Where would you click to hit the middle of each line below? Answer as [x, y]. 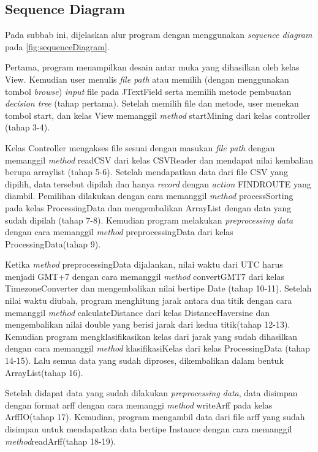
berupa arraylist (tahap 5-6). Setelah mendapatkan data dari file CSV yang [146, 172]
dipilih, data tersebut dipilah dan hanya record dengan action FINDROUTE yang [158, 183]
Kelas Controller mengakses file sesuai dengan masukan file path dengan [140, 147]
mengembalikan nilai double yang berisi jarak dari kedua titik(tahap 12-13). [148, 324]
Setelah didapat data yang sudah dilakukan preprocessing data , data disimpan [151, 393]
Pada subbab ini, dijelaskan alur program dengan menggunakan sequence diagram [159, 35]
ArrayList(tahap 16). [44, 372]
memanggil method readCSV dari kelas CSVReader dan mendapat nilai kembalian [159, 160]
